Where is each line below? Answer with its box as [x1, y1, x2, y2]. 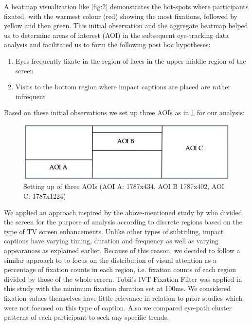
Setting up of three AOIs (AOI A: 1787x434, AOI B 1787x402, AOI [23, 181, 224, 191]
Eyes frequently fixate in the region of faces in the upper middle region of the [15, 55, 246, 66]
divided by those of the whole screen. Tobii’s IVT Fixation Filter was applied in [4, 274, 242, 284]
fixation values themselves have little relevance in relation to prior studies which [4, 292, 243, 303]
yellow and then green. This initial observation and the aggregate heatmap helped [4, 20, 248, 31]
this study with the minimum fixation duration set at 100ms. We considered [4, 283, 231, 293]
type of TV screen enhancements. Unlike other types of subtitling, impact [4, 226, 224, 236]
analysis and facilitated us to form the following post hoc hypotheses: [4, 39, 211, 50]
